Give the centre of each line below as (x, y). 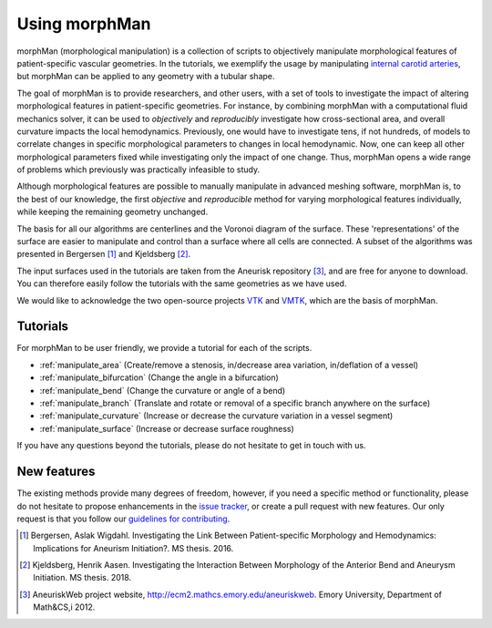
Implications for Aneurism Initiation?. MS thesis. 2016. (133, 548)
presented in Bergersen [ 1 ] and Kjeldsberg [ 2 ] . (104, 254)
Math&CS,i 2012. (64, 607)
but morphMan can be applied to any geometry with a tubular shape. (146, 77)
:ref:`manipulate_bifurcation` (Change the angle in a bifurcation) (159, 377)
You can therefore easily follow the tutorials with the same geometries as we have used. (182, 283)
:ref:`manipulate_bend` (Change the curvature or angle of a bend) (163, 390)
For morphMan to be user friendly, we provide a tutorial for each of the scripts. (164, 348)
